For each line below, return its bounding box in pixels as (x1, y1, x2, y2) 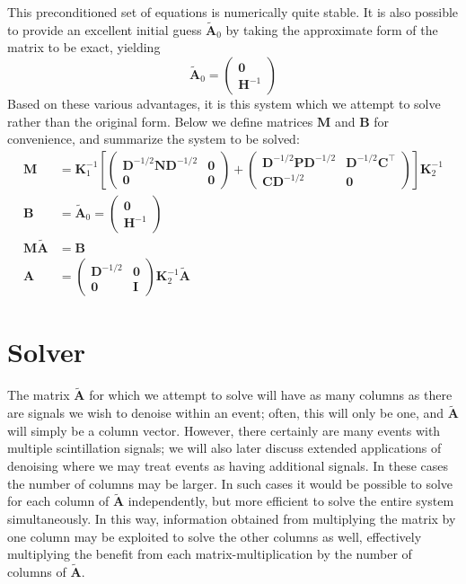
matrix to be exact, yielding (7, 38, 161, 57)
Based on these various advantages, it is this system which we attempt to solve (7, 94, 441, 112)
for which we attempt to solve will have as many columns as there (89, 385, 453, 404)
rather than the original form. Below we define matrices (7, 111, 313, 130)
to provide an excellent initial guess (7, 20, 202, 39)
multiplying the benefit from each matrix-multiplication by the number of (7, 544, 412, 563)
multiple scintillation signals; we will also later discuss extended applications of (7, 438, 442, 457)
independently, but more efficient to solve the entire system (127, 491, 454, 510)
